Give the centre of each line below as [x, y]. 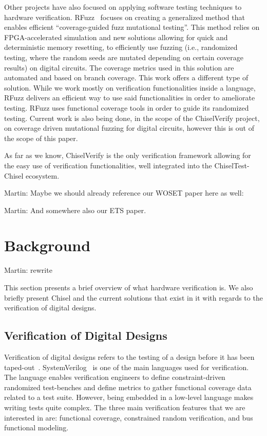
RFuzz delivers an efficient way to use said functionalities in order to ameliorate [130, 98]
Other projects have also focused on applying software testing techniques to [123, 7]
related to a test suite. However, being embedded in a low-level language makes [129, 397]
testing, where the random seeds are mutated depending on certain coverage [124, 57]
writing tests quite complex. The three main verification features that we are [125, 407]
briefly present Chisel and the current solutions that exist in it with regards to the [133, 297]
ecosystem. [43, 175]
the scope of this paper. [41, 138]
